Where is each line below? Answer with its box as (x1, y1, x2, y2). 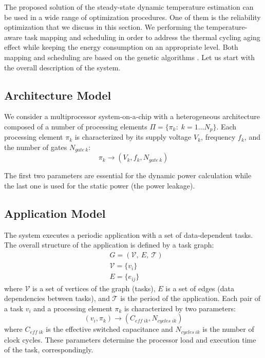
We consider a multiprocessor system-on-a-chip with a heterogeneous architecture (4, 111, 260, 122)
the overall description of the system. (4, 62, 121, 72)
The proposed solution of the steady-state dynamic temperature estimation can (4, 2, 254, 12)
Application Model (4, 205, 106, 221)
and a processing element (33, 303, 112, 313)
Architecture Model (4, 87, 111, 103)
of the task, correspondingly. (4, 344, 93, 355)
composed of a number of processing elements (4, 121, 147, 131)
